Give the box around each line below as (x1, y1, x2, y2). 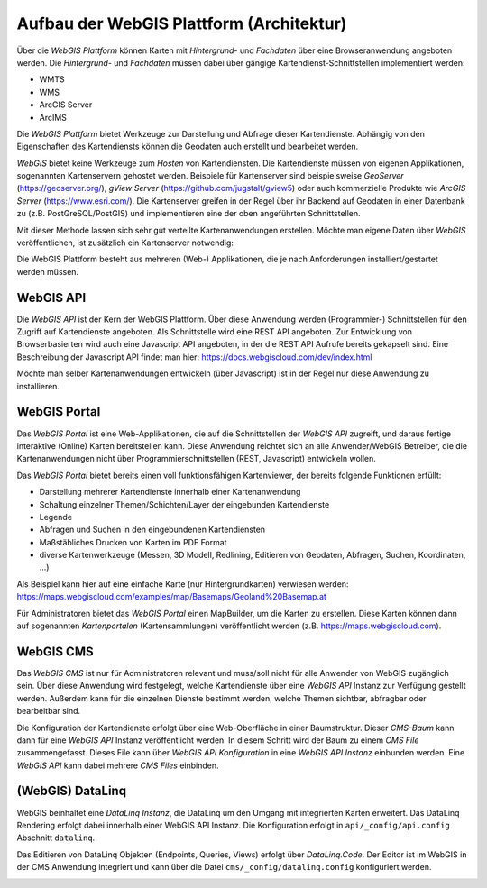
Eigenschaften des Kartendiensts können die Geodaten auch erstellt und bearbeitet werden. (16, 141, 359, 152)
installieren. (16, 380, 60, 391)
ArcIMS (39, 112, 68, 123)
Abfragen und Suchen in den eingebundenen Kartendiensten (39, 524, 266, 536)
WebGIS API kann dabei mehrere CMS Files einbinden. (16, 760, 220, 771)
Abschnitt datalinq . (16, 832, 96, 843)
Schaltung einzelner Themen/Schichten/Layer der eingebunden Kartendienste (39, 499, 330, 509)
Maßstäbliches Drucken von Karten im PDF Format (39, 536, 227, 547)
